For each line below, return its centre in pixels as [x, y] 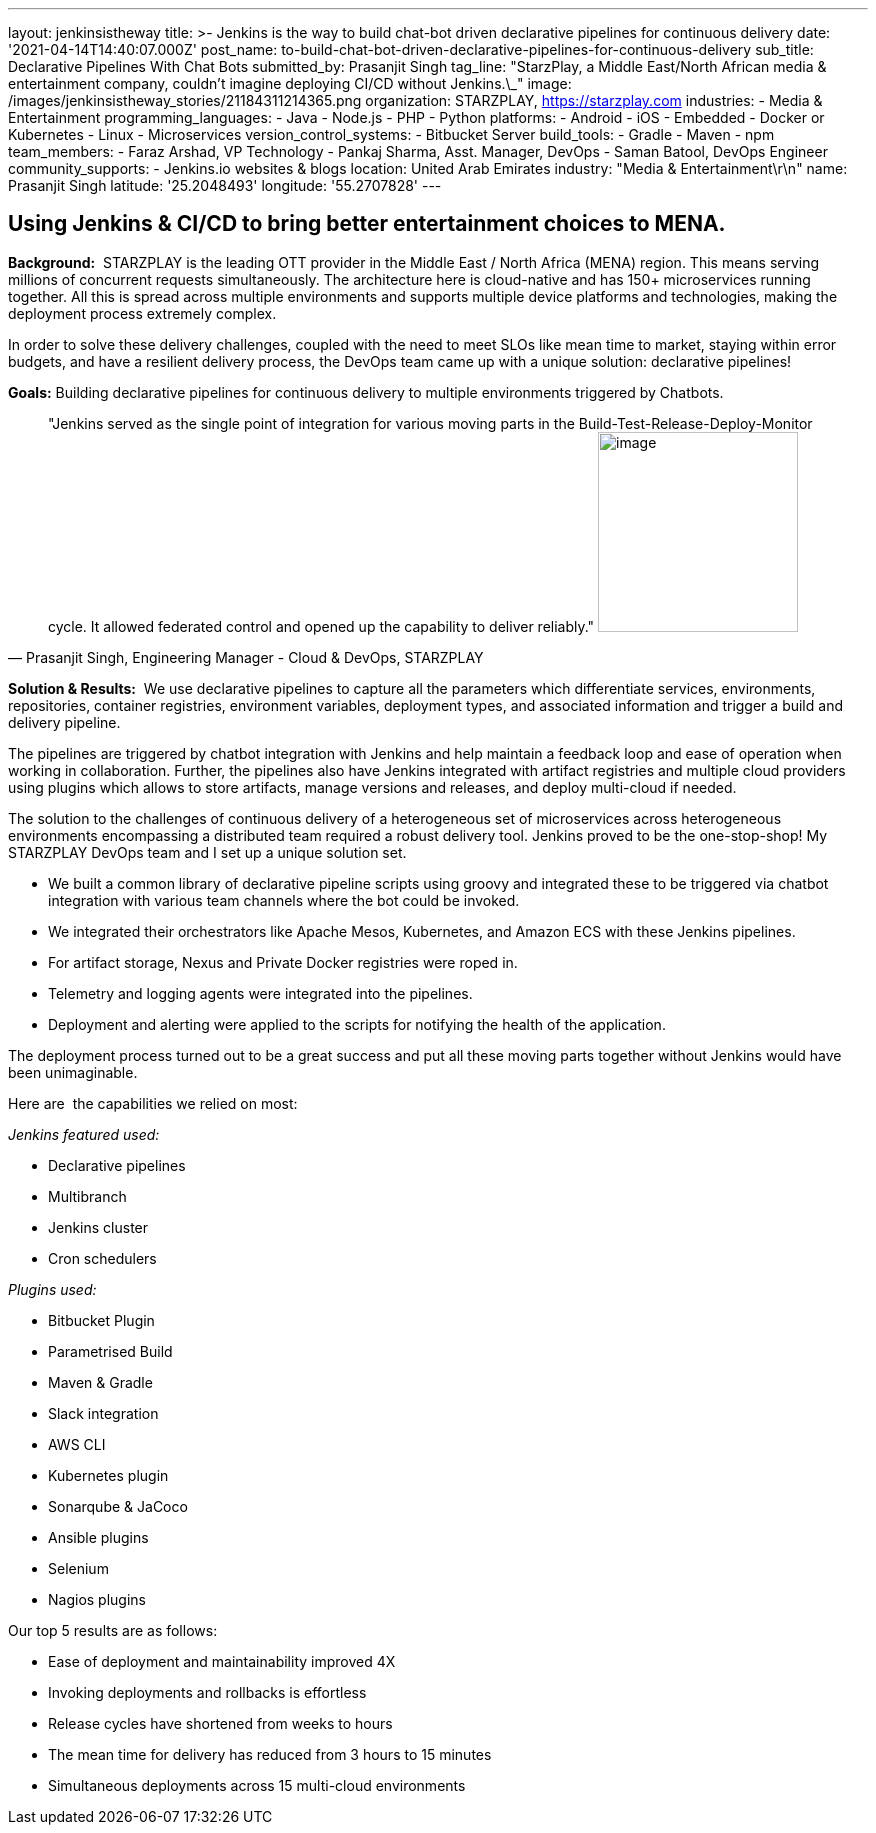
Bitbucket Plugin [101, 1320]
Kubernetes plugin [108, 1475]
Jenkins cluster [98, 1227]
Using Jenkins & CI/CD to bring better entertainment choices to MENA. [367, 224]
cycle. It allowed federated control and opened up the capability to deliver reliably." [321, 626]
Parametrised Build [110, 1351]
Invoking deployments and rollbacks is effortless [207, 1692]
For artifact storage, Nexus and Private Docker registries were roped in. [283, 962]
